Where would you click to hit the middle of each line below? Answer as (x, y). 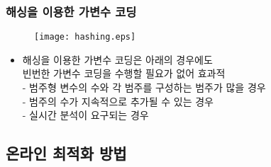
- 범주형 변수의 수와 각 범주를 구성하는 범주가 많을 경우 (144, 87)
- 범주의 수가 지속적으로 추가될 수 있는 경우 (118, 101)
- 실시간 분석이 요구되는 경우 (85, 115)
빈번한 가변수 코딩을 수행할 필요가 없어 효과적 (124, 73)
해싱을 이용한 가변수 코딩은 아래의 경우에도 (117, 59)
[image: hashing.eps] (85, 37)
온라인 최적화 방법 (66, 153)
